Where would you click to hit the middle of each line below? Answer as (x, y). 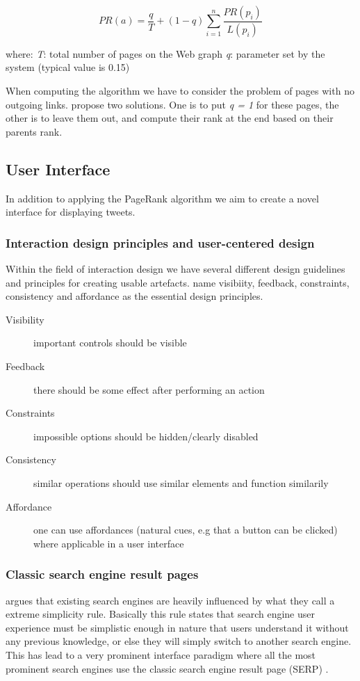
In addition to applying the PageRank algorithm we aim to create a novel (162, 198)
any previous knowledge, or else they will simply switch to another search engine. (179, 641)
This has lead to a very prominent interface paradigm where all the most (161, 654)
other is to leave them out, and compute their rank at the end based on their (170, 118)
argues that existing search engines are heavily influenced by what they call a (170, 600)
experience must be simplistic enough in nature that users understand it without (177, 627)
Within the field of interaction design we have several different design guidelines (175, 269)
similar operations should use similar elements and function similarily (181, 482)
